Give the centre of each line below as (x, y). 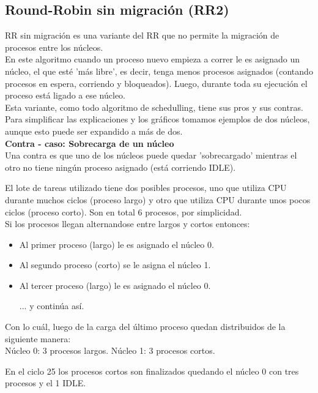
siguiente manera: (38, 338)
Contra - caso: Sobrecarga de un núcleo (90, 143)
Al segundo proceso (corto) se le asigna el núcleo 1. (115, 265)
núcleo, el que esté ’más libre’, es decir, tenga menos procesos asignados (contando (159, 71)
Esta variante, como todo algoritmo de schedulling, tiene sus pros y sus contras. (154, 107)
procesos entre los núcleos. (54, 47)
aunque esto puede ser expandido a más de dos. (94, 131)
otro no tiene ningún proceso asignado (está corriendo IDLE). (120, 167)
